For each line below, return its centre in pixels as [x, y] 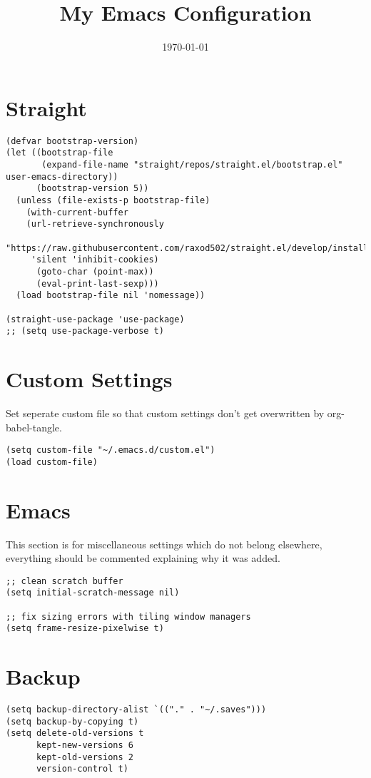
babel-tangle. [34, 427]
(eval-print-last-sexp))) [97, 283]
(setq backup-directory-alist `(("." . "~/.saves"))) [136, 710]
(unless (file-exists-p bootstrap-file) [113, 200]
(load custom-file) [52, 462]
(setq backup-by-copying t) [72, 721]
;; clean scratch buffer [65, 581]
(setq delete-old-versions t [75, 733]
